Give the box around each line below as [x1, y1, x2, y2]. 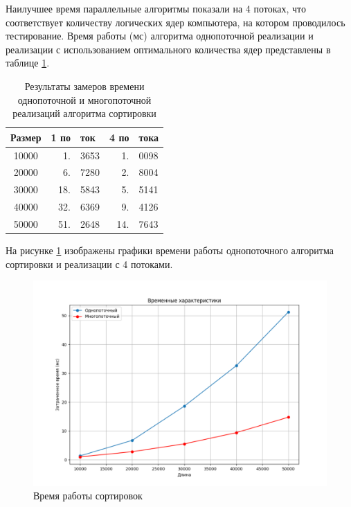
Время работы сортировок [33, 488, 143, 503]
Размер [10, 130, 42, 144]
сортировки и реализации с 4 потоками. [6, 256, 173, 271]
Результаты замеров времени [24, 78, 145, 93]
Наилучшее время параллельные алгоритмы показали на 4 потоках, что [6, 1, 307, 15]
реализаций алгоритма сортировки [12, 106, 156, 121]
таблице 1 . [6, 55, 50, 70]
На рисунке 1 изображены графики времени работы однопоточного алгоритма [6, 243, 334, 258]
